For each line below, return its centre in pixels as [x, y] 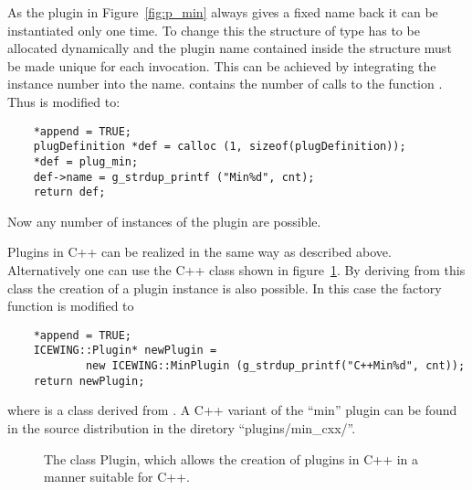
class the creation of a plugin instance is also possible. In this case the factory [225, 288]
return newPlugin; [89, 381]
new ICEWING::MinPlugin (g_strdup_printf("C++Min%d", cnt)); [275, 366]
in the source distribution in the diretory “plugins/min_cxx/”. [182, 428]
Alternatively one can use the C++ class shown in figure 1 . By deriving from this [236, 270]
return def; [69, 192]
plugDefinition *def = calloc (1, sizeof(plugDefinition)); [220, 147]
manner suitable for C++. [117, 477]
